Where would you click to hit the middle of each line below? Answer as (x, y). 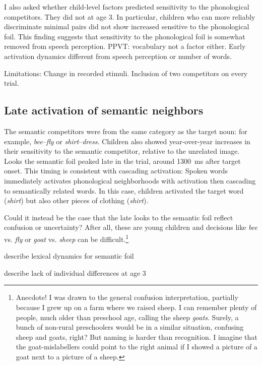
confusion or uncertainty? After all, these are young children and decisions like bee (131, 227)
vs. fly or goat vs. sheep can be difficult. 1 (67, 238)
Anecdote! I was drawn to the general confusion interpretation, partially (127, 297)
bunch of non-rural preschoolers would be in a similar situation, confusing (130, 327)
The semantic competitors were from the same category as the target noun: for (126, 131)
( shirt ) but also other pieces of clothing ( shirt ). (76, 200)
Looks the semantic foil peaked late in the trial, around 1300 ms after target (122, 161)
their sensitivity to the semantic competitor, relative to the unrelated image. (122, 151)
